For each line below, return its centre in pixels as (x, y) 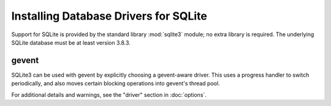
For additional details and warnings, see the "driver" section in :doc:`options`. (109, 94)
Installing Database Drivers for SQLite (109, 16)
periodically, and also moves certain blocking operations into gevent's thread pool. (116, 83)
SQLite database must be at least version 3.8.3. (71, 42)
